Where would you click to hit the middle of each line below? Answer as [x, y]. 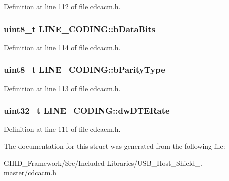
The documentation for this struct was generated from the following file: [115, 146]
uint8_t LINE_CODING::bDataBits [80, 29]
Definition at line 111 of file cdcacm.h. [62, 129]
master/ [16, 172]
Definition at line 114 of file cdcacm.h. [62, 47]
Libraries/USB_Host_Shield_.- [156, 162]
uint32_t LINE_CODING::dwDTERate [87, 110]
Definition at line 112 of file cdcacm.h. [62, 6]
